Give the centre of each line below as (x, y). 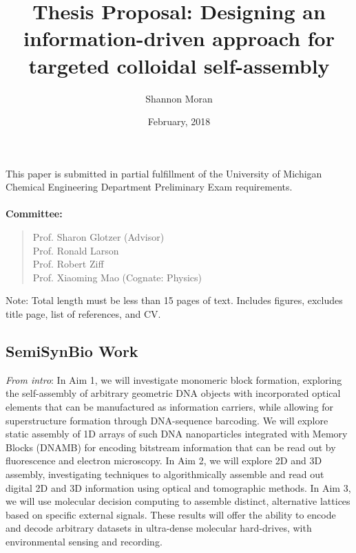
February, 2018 (179, 121)
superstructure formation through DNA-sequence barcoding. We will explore (167, 420)
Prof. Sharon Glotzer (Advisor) (98, 237)
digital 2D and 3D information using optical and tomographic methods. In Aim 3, (178, 487)
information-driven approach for (179, 38)
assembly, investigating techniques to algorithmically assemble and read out (165, 474)
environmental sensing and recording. (84, 541)
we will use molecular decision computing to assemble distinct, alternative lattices (178, 501)
